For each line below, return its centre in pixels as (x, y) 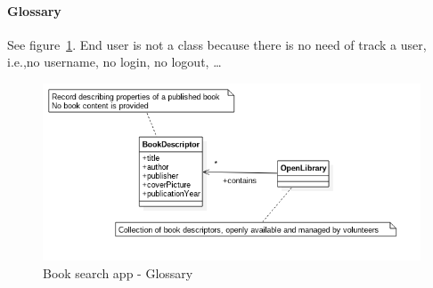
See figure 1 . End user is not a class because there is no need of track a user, (217, 44)
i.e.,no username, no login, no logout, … (114, 62)
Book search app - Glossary (118, 272)
